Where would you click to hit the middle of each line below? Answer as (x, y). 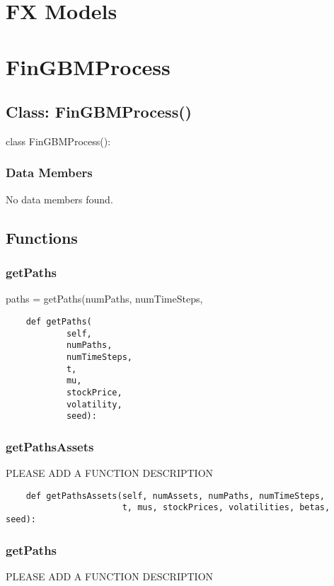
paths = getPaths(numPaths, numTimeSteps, (104, 299)
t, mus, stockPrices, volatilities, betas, (226, 508)
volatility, (94, 404)
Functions (42, 237)
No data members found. (59, 199)
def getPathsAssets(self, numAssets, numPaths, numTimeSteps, (175, 496)
